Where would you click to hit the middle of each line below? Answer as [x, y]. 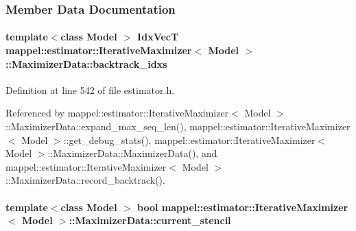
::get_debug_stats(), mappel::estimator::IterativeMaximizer [189, 139]
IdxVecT [158, 37]
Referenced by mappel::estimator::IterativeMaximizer [117, 113]
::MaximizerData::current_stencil [150, 220]
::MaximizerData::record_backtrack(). [85, 180]
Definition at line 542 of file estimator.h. [90, 89]
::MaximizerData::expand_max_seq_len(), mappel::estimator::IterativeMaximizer [178, 126]
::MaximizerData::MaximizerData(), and [132, 153]
